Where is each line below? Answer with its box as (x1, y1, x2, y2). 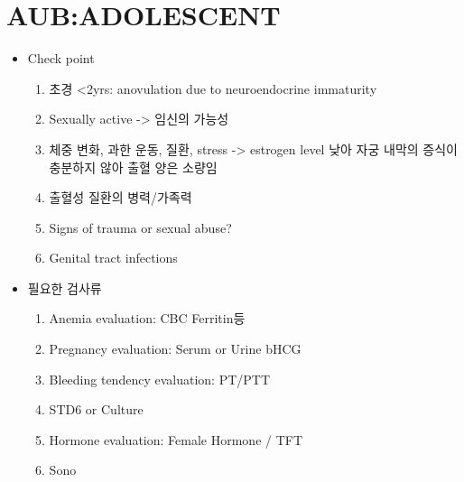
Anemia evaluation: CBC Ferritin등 (49, 309, 246, 328)
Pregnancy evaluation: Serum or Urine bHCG (49, 339, 302, 358)
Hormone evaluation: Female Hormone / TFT (49, 430, 303, 449)
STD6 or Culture (49, 400, 144, 419)
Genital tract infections (49, 248, 178, 267)
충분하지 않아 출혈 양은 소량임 (49, 157, 218, 176)
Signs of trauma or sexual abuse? (49, 218, 232, 236)
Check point (27, 49, 95, 68)
